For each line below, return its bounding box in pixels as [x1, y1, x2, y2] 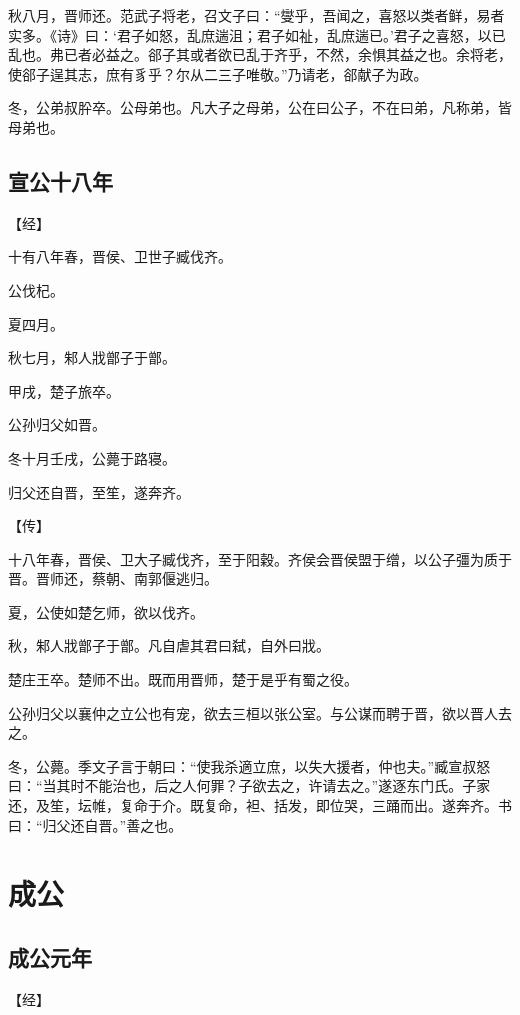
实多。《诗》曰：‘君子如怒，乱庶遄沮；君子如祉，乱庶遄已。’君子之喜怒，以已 [8, 24, 506, 45]
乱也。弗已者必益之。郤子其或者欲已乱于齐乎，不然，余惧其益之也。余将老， [8, 44, 512, 65]
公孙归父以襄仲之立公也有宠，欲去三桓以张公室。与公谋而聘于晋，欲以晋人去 [8, 702, 512, 723]
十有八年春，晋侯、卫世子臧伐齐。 [8, 246, 232, 267]
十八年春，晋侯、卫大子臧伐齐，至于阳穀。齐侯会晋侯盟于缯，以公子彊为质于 [8, 548, 512, 569]
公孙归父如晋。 [8, 414, 106, 435]
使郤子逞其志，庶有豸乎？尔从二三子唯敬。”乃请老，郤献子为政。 [8, 63, 428, 84]
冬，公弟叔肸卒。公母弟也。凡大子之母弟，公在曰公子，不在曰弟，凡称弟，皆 [8, 97, 512, 118]
